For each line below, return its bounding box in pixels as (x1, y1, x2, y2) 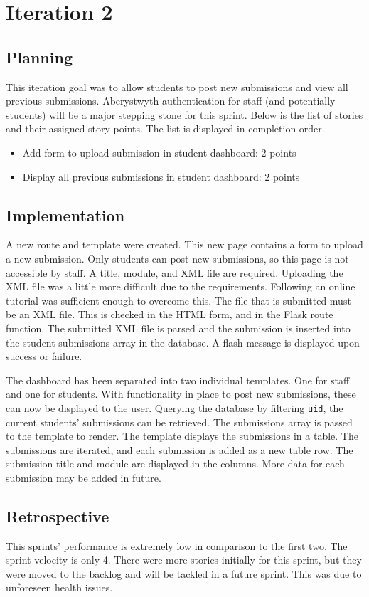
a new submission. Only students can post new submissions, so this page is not (6, 250, 349, 265)
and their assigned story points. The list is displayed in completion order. (6, 121, 325, 136)
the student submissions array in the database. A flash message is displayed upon (6, 334, 360, 349)
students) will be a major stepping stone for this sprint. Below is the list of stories (6, 107, 363, 122)
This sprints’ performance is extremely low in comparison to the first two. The (6, 538, 348, 553)
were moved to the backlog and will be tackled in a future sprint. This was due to (6, 566, 362, 581)
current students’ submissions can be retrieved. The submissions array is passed (6, 414, 353, 429)
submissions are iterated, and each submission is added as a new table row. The (6, 442, 353, 457)
